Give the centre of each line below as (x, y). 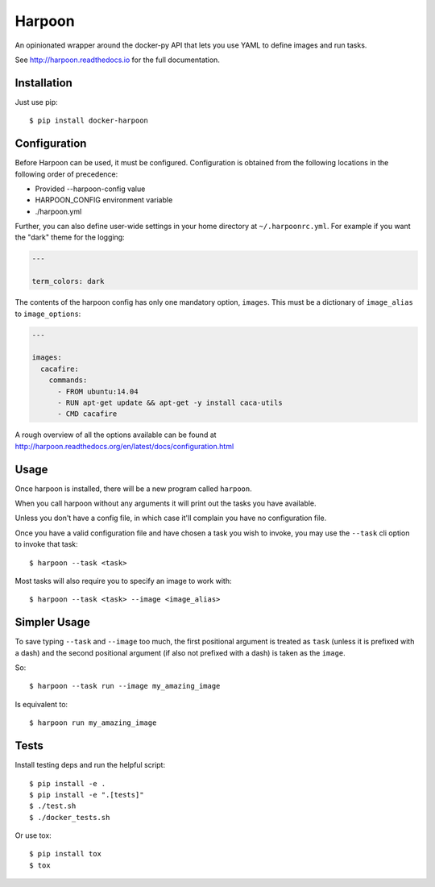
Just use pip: (36, 102)
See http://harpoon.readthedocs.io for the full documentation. (118, 60)
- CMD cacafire (87, 414)
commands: (68, 380)
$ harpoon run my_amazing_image (93, 723)
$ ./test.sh (53, 806)
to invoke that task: (46, 544)
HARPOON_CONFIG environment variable (104, 200)
